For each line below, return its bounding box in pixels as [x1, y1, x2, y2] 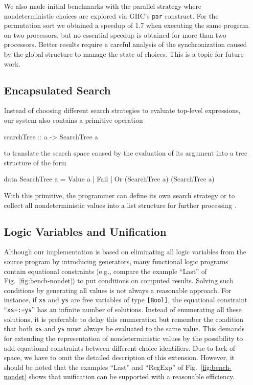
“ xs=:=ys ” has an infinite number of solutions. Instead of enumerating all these [4, 304, 242, 314]
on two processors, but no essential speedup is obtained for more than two [4, 29, 227, 40]
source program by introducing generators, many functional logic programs [4, 256, 229, 266]
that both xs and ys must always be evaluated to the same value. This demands [4, 323, 245, 334]
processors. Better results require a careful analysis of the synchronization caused [4, 39, 247, 49]
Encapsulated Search [4, 82, 111, 97]
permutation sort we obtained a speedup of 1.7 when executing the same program [4, 20, 249, 30]
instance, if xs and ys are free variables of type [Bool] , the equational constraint [4, 294, 248, 305]
